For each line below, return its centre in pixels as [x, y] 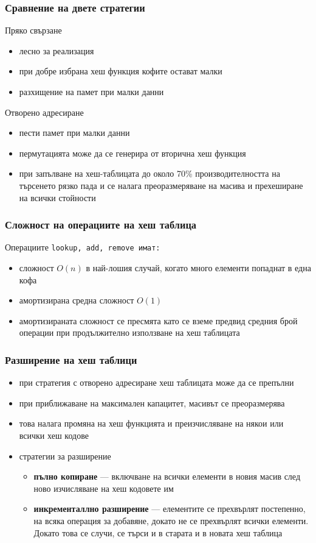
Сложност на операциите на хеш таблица [101, 225]
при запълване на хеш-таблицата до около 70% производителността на [149, 173]
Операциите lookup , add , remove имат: [83, 247]
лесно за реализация [57, 50]
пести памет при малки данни [74, 133]
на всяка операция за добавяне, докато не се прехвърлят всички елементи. [171, 520]
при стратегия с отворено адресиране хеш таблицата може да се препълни [156, 382]
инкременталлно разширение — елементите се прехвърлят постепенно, [170, 509]
